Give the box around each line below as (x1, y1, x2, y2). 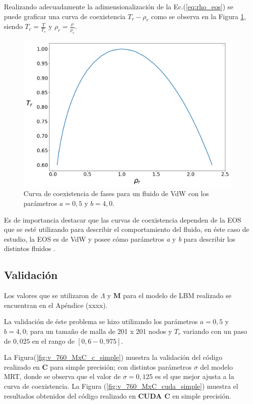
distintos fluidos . (4, 243, 55, 253)
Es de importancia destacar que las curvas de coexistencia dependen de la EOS (4, 214, 241, 225)
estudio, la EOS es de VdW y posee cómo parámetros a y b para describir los (4, 233, 235, 244)
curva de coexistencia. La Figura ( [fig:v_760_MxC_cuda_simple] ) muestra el (4, 380, 238, 391)
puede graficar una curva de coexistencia (4, 11, 126, 21)
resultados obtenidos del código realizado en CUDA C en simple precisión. (4, 390, 231, 401)
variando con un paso (183, 326, 247, 336)
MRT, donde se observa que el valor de (4, 371, 121, 381)
